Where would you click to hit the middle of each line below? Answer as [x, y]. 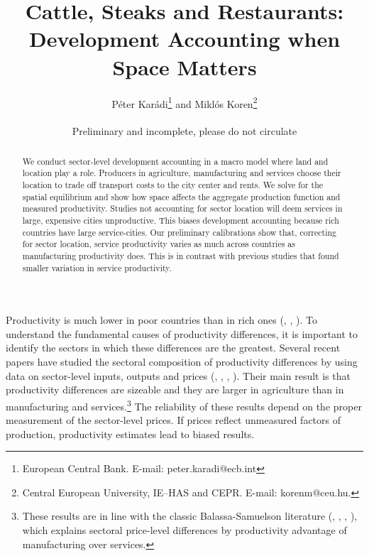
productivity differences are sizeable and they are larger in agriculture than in [175, 389]
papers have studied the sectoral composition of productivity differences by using [182, 362]
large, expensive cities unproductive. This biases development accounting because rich [181, 220]
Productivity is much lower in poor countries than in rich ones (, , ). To [161, 320]
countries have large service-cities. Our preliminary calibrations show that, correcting [180, 232]
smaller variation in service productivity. [97, 267]
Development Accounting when [184, 39]
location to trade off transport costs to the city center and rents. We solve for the [173, 185]
